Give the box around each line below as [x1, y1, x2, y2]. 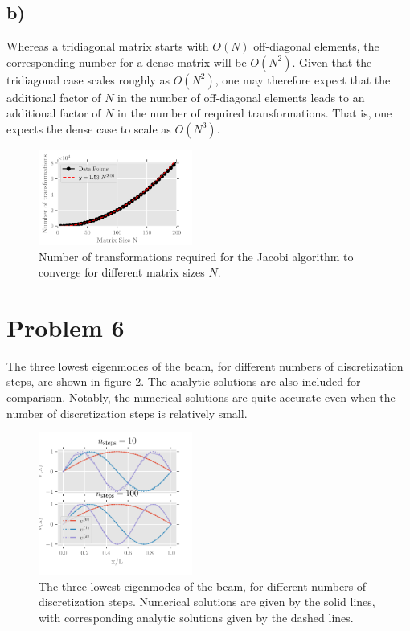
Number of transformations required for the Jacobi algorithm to [39, 248, 354, 264]
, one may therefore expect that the [215, 71, 391, 88]
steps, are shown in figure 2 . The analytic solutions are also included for [6, 373, 361, 390]
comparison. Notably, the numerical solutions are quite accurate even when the [6, 389, 396, 405]
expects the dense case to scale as [6, 120, 171, 137]
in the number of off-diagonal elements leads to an [117, 88, 365, 105]
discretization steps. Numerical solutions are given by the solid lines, [39, 593, 375, 610]
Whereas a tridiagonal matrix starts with [6, 38, 209, 55]
